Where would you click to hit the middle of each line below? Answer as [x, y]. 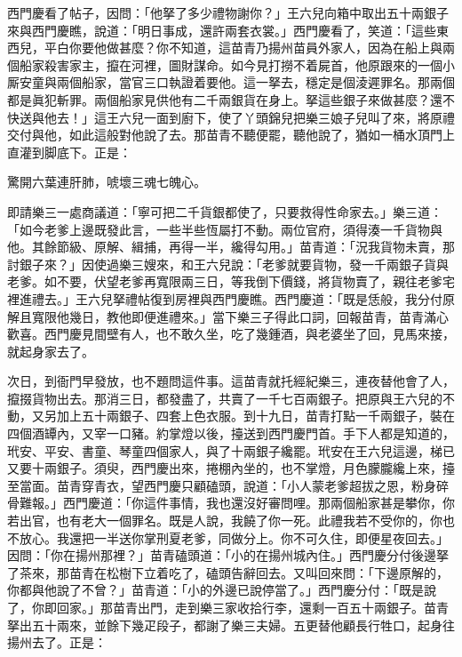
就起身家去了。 [51, 351]
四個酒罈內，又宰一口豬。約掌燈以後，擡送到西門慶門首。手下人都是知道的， [231, 433]
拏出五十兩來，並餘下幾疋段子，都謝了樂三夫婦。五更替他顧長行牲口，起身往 [231, 625]
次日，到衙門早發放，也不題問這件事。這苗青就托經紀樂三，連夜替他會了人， [231, 381]
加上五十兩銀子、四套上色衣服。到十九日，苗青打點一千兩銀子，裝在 [255, 416]
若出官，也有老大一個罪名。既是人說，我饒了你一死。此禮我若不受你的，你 [225, 521]
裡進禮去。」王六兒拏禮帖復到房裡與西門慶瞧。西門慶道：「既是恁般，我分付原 [231, 298]
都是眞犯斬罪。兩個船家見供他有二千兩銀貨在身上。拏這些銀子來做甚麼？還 [225, 99]
